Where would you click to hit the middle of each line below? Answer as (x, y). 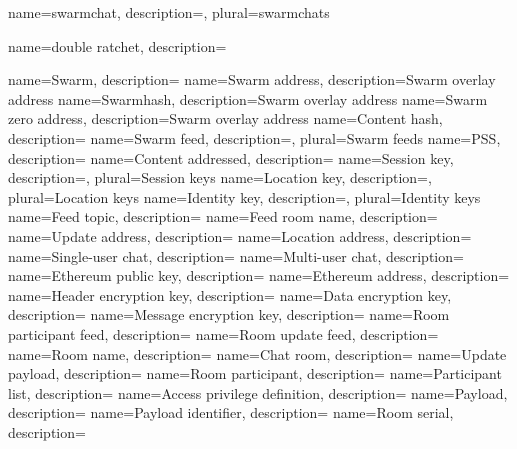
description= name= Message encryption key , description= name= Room (229, 314)
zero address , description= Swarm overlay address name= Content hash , (225, 118)
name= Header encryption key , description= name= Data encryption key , (230, 294)
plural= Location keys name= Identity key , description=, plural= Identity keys (244, 196)
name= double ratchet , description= (117, 45)
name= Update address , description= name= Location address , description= (240, 235)
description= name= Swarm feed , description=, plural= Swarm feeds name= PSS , (254, 137)
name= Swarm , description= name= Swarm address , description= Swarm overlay (252, 79)
